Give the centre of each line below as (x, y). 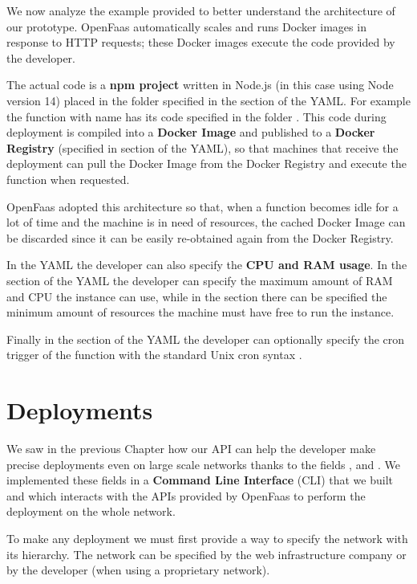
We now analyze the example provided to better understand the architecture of (201, 10)
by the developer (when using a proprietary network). (138, 570)
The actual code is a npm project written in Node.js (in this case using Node (200, 85)
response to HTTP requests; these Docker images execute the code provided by (201, 42)
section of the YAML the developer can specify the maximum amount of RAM (200, 280)
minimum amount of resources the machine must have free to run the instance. (200, 312)
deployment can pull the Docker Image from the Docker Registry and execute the (206, 163)
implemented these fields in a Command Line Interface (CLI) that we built (200, 480)
